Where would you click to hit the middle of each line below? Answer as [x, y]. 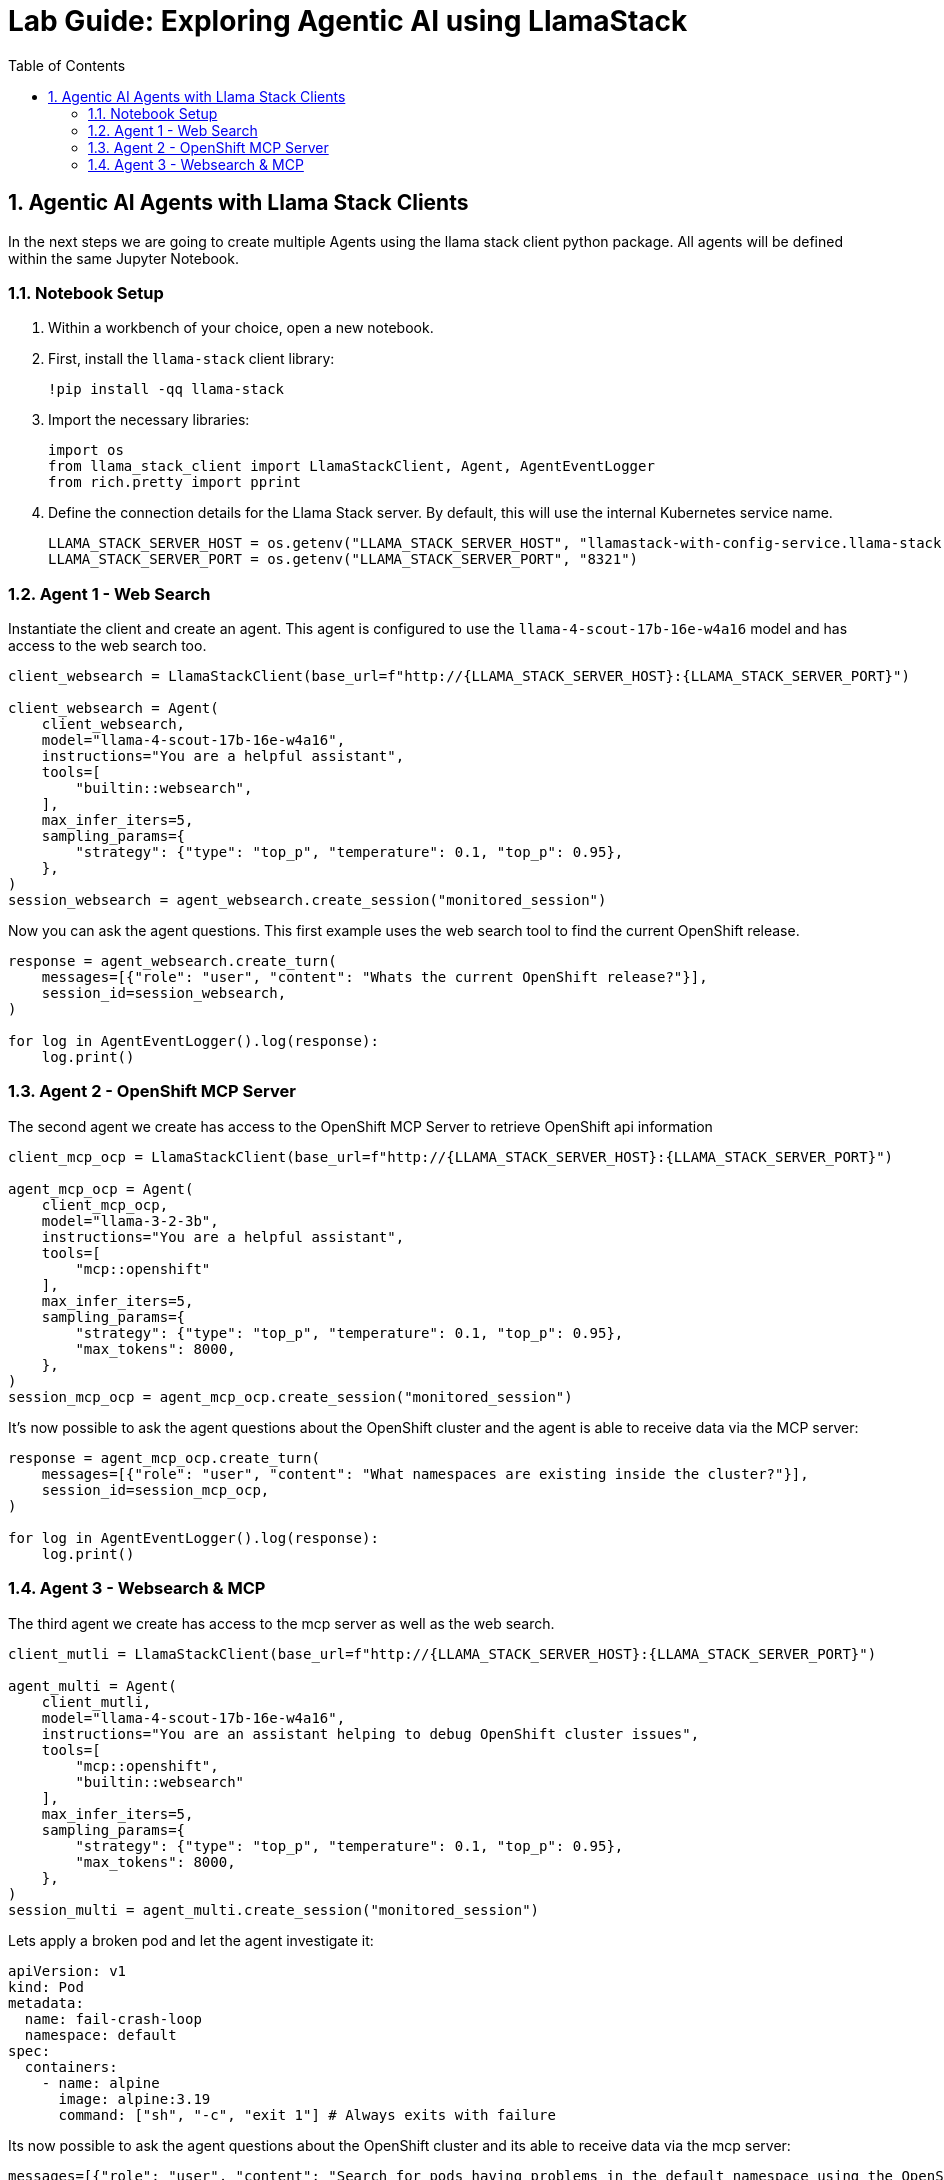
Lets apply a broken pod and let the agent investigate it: [191, 1940]
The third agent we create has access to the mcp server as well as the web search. [281, 1623]
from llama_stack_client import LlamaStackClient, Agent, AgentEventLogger [351, 466]
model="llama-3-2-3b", [130, 1220]
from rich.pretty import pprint [174, 482]
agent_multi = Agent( [92, 1685]
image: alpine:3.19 [134, 2098]
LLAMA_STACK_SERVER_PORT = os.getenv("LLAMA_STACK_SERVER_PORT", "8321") [343, 559]
